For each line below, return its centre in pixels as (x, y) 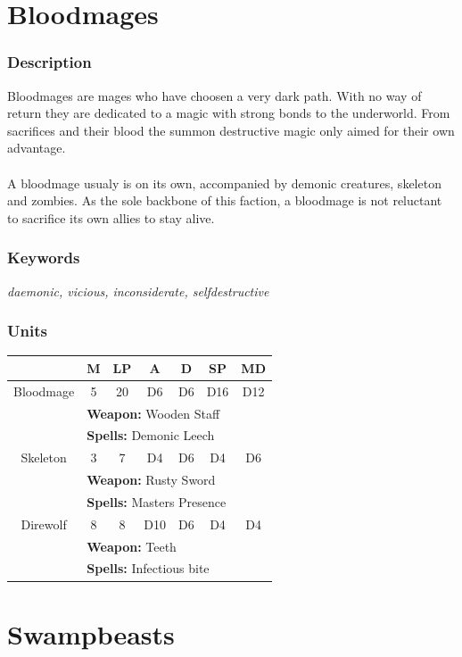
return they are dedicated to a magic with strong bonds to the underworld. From (229, 113)
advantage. (37, 148)
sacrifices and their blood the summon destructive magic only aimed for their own (231, 130)
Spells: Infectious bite (148, 568)
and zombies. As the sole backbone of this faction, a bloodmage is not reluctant (225, 200)
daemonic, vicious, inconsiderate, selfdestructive (138, 291)
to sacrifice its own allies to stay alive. (111, 217)
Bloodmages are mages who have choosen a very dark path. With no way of (214, 95)
